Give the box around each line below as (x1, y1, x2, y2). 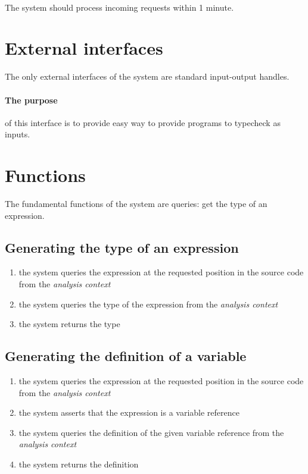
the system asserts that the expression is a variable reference (18, 406, 239, 419)
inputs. (5, 128, 30, 140)
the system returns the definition (18, 457, 139, 470)
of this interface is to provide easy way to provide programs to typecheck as (5, 116, 281, 128)
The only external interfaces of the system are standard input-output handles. (5, 70, 290, 83)
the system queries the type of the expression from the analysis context (18, 297, 278, 310)
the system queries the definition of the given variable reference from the (18, 426, 284, 438)
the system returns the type (18, 318, 120, 330)
